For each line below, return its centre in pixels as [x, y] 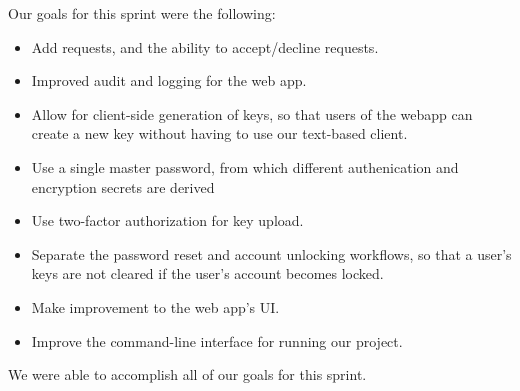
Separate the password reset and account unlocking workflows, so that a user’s [271, 253]
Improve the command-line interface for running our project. [217, 340]
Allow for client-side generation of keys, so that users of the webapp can [252, 113]
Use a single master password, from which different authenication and [245, 166]
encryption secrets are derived [123, 186]
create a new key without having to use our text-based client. [219, 133]
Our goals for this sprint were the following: [142, 13]
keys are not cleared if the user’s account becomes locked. [207, 273]
